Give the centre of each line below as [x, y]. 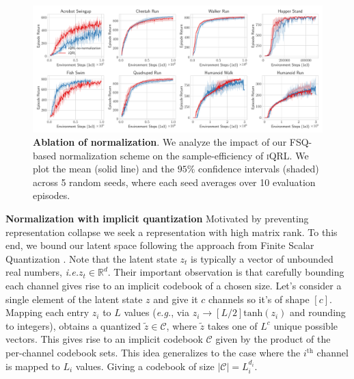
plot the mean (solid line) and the [104, 169]
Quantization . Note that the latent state [91, 258]
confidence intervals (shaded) [258, 169]
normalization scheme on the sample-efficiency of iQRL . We [184, 155]
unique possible [305, 325]
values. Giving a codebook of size [145, 366]
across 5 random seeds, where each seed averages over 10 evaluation [174, 182]
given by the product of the [273, 339]
